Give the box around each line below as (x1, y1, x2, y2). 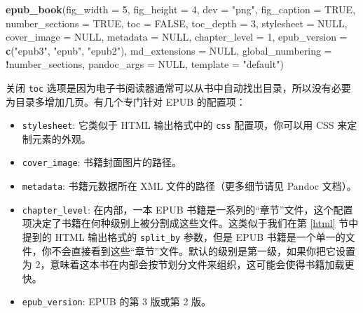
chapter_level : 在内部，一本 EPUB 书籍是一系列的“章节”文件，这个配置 (22, 202, 353, 216)
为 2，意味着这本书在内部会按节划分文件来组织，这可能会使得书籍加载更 (22, 257, 355, 272)
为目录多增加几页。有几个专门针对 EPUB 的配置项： (6, 94, 246, 109)
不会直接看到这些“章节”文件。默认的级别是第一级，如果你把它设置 (51, 243, 356, 258)
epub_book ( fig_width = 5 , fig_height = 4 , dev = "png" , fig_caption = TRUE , (6, 2, 356, 16)
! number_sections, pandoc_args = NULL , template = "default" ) (6, 57, 284, 71)
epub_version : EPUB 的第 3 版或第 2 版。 (22, 294, 212, 309)
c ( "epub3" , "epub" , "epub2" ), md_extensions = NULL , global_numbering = (6, 43, 332, 57)
